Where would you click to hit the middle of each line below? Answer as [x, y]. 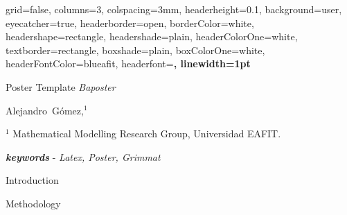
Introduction [32, 180]
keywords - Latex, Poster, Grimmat [83, 156]
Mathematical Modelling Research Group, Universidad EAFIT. [147, 134]
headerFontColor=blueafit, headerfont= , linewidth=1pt [128, 63]
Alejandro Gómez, [45, 110]
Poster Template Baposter [61, 86]
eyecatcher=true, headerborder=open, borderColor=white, [130, 23]
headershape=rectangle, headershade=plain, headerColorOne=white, [152, 36]
